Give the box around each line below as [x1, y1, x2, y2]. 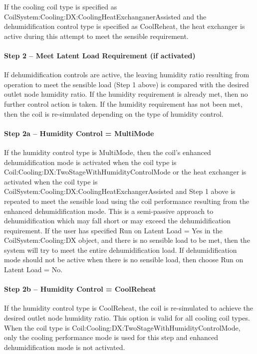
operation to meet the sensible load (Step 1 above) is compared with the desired [4, 79, 249, 89]
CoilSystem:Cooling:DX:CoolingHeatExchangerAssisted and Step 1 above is [4, 186, 236, 196]
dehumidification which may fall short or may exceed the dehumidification [4, 215, 231, 226]
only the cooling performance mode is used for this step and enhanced [4, 332, 218, 343]
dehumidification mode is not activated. [4, 342, 125, 352]
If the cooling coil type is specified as [4, 1, 117, 11]
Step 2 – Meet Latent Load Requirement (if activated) [4, 50, 196, 60]
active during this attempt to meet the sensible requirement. [4, 30, 189, 41]
